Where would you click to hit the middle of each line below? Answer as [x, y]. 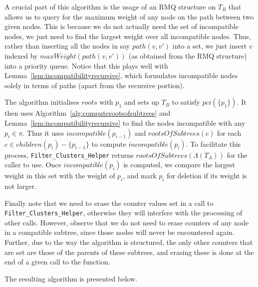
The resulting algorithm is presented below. [71, 278]
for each [229, 132]
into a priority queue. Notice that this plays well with [86, 65]
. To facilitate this [213, 143]
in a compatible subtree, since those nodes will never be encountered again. [120, 232]
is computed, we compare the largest [179, 165]
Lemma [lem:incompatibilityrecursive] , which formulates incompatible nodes [121, 75]
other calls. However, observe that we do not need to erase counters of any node [127, 222]
